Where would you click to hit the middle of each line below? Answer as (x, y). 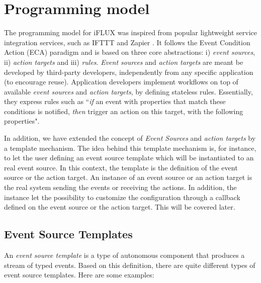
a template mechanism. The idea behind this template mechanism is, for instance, (130, 148)
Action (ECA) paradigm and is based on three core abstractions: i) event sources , (130, 52)
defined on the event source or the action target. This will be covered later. (120, 207)
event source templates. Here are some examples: (79, 275)
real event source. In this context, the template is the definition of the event (121, 167)
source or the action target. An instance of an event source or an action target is (128, 177)
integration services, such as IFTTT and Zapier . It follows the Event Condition (127, 42)
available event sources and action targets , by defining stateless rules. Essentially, (128, 91)
